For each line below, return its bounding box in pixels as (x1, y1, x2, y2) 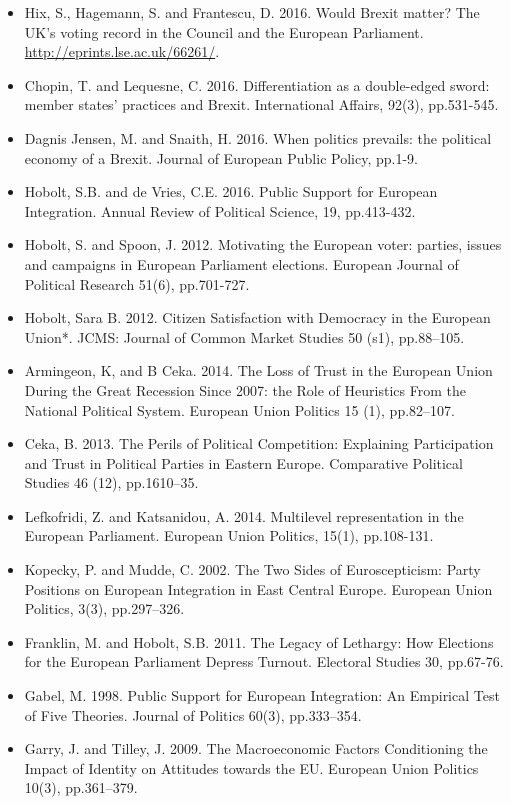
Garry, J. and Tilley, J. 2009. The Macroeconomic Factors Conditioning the (24, 738, 488, 759)
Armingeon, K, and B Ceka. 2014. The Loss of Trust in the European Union (24, 360, 493, 381)
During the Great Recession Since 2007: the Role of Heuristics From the (24, 379, 466, 400)
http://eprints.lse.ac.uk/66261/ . (24, 41, 220, 62)
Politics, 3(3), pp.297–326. (24, 598, 185, 619)
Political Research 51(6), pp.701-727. (24, 273, 250, 294)
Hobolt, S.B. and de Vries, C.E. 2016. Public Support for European (24, 181, 438, 202)
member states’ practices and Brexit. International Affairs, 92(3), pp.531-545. (24, 94, 499, 115)
